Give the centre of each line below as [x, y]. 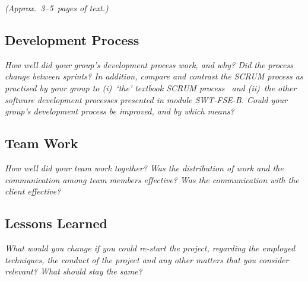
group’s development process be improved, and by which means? [120, 111]
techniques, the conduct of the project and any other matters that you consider [147, 259]
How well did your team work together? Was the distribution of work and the [144, 167]
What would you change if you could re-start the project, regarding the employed [150, 248]
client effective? [33, 191]
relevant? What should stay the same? [74, 271]
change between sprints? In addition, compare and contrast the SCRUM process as [154, 76]
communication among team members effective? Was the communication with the [152, 179]
